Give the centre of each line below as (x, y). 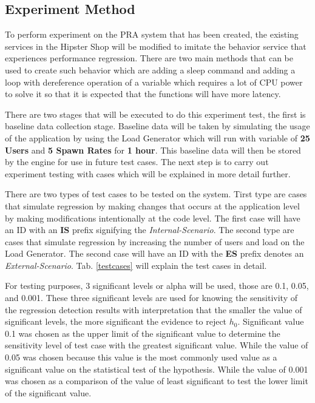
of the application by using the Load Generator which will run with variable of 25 (157, 137)
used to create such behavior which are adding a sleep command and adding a (150, 69)
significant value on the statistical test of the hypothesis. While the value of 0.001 (157, 369)
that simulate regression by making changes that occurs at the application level (152, 205)
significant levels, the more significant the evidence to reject (116, 321)
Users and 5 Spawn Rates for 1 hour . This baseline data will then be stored (153, 150)
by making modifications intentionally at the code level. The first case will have (153, 218)
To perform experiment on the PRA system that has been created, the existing (152, 34)
